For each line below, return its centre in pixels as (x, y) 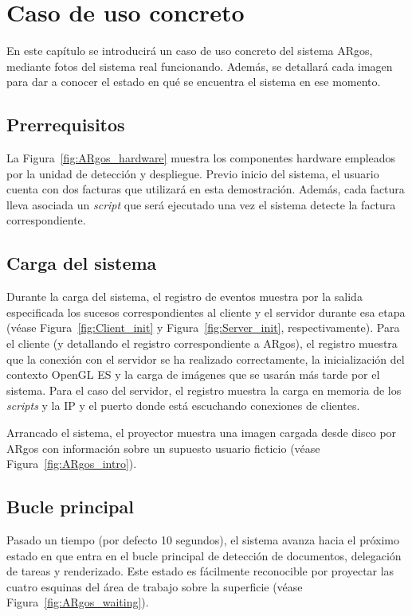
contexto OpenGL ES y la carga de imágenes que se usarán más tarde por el (193, 374)
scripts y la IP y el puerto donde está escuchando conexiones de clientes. (183, 405)
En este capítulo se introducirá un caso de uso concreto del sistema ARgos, (190, 51)
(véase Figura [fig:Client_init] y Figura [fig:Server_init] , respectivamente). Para (203, 327)
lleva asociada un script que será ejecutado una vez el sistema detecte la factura (201, 204)
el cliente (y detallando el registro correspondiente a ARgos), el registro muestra (202, 343)
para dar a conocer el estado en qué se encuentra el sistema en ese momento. (194, 82)
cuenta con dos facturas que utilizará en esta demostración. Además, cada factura (206, 189)
